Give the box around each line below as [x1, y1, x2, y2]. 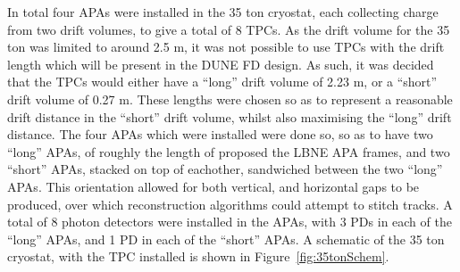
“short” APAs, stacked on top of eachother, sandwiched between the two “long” [7, 160, 443, 178]
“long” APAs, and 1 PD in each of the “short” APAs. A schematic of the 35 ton [7, 229, 445, 248]
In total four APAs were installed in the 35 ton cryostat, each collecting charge [7, 3, 439, 21]
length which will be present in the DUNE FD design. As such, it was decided [7, 54, 434, 73]
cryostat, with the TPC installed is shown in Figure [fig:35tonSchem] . [7, 247, 389, 266]
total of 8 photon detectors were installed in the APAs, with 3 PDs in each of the [7, 212, 452, 231]
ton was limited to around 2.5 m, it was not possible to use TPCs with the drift [7, 37, 445, 56]
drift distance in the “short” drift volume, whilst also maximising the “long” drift [7, 107, 452, 126]
